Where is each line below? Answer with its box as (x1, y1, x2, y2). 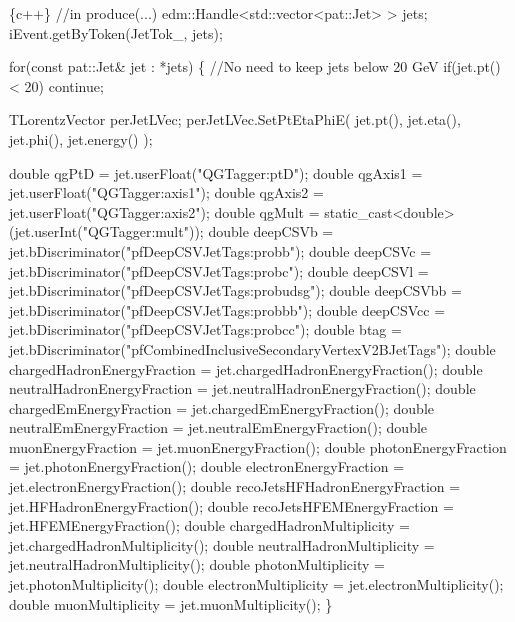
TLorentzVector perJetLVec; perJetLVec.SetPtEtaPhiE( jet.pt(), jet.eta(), (9, 109, 461, 130)
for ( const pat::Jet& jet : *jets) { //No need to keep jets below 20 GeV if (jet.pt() (9, 56, 501, 77)
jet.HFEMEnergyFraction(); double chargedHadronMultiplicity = (9, 515, 410, 536)
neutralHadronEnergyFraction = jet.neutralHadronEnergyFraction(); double (9, 378, 476, 399)
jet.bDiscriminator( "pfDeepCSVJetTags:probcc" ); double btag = (9, 319, 402, 340)
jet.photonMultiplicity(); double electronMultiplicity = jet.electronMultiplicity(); (9, 574, 504, 595)
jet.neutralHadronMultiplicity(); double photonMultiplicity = (9, 554, 385, 575)
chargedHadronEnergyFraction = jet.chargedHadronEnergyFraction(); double (9, 358, 483, 379)
